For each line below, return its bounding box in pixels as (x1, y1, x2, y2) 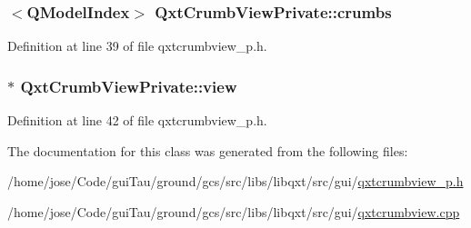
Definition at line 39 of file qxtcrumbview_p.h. (7, 36, 267, 55)
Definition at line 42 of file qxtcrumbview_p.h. (7, 111, 267, 130)
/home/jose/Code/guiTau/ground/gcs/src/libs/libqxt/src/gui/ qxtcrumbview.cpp (7, 202, 460, 221)
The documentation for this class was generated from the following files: (7, 141, 408, 160)
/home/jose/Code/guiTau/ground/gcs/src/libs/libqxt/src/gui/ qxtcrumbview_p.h (7, 172, 464, 191)
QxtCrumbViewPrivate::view (20, 74, 237, 97)
